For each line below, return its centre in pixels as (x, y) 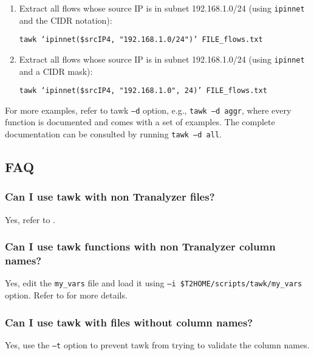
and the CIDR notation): (66, 20)
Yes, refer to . (30, 219)
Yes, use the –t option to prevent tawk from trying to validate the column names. (157, 344)
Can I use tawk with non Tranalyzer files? (110, 197)
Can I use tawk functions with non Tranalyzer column (140, 246)
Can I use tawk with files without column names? (129, 322)
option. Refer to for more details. (66, 295)
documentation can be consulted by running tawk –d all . (113, 134)
